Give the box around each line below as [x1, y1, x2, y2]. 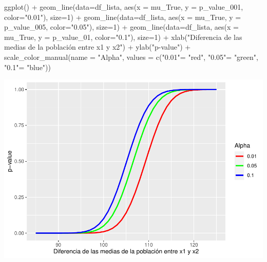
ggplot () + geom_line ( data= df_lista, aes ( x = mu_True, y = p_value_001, [4, 2, 243, 12]
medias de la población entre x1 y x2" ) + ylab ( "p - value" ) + [4, 41, 191, 52]
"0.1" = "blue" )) [4, 61, 51, 72]
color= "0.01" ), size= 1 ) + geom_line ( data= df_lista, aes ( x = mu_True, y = [4, 11, 241, 22]
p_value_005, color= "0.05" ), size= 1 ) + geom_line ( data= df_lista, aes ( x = [4, 21, 239, 32]
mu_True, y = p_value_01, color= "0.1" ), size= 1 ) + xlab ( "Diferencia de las [4, 31, 242, 42]
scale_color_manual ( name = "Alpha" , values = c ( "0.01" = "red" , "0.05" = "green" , [4, 51, 258, 62]
